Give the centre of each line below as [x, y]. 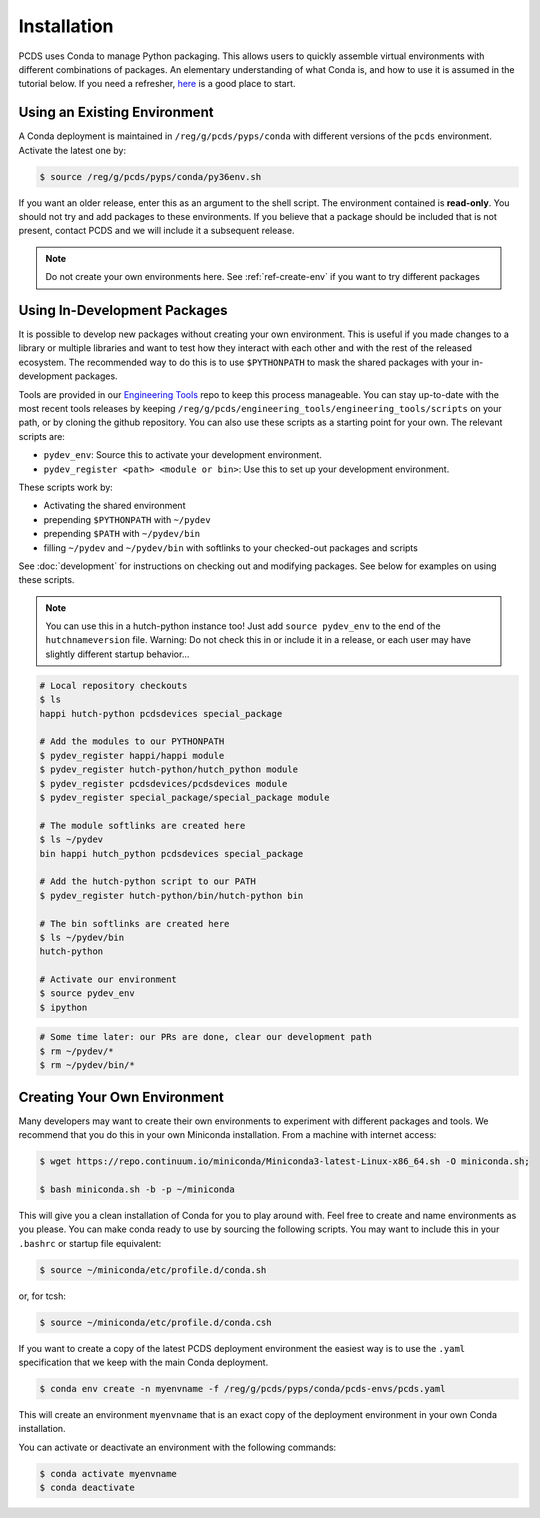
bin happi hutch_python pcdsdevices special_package [171, 853]
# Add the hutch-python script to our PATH [148, 881]
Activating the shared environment [114, 506]
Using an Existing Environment [116, 112]
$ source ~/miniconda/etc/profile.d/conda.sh [153, 1269]
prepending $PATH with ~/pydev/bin [122, 534]
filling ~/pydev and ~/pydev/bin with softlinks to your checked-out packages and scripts [231, 547]
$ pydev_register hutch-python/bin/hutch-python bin [171, 895]
